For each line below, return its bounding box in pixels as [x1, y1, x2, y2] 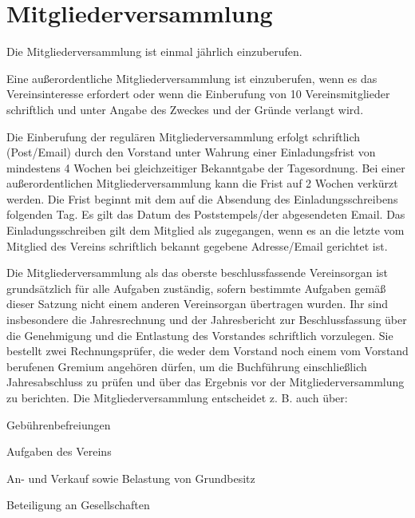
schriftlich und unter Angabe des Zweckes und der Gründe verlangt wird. [6, 101, 364, 117]
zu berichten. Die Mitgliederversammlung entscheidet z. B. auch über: [6, 389, 348, 405]
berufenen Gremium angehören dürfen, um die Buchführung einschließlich [6, 358, 367, 374]
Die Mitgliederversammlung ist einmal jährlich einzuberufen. [6, 43, 302, 60]
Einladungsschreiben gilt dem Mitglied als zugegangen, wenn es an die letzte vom [6, 222, 405, 239]
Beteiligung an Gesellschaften [6, 496, 150, 513]
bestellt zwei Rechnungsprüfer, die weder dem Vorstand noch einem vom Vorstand [6, 342, 409, 359]
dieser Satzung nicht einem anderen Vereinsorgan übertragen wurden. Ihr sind [6, 295, 389, 312]
